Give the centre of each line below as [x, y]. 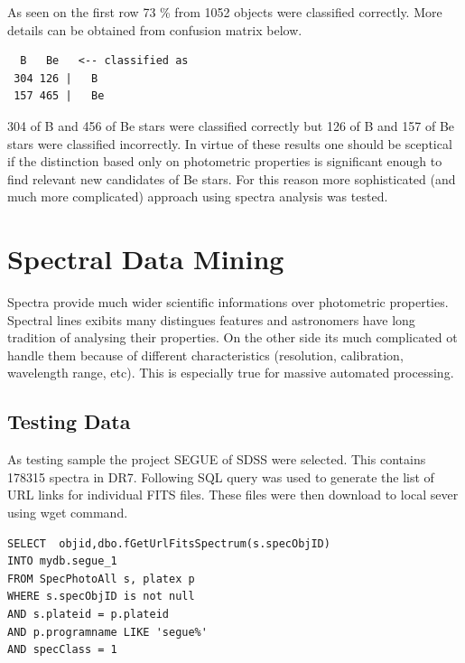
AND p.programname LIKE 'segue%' [107, 632]
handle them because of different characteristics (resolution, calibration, [205, 355]
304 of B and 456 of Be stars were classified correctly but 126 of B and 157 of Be [231, 125]
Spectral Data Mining [146, 259]
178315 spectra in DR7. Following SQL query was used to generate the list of [221, 476]
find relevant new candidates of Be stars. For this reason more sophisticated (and [232, 178]
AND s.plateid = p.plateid [88, 614]
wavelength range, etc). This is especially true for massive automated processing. [231, 373]
